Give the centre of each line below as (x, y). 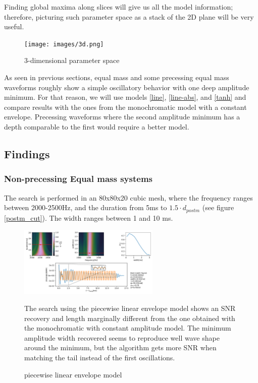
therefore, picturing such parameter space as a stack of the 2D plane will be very (129, 16)
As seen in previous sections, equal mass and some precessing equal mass (117, 77)
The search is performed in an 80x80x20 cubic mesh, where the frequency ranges (128, 197)
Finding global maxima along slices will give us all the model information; (119, 7)
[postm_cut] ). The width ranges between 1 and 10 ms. (89, 217)
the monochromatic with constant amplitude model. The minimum (128, 328)
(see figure (218, 207)
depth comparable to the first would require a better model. (97, 126)
